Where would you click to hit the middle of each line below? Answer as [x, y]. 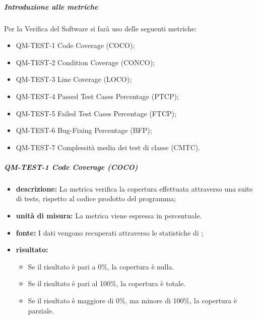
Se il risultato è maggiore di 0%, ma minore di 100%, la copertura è [133, 301]
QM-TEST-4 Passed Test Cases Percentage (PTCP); [97, 96]
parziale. [41, 310]
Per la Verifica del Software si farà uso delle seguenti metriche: [101, 28]
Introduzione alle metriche [51, 6]
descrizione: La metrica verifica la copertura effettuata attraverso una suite [134, 188]
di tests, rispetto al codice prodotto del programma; [96, 198]
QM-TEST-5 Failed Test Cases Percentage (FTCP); [96, 113]
